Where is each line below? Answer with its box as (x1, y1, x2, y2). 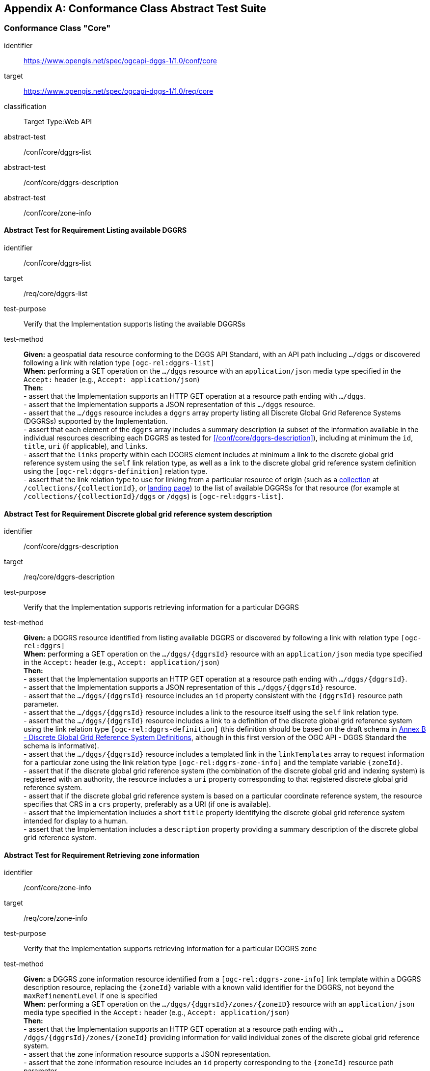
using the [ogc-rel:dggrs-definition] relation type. (24, 467, 208, 476)
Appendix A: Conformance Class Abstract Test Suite (4, 2, 267, 15)
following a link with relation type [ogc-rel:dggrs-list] (24, 358, 215, 367)
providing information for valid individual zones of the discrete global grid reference (149, 1033, 420, 1042)
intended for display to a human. (24, 817, 128, 825)
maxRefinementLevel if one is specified (24, 991, 158, 1000)
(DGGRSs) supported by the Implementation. (24, 417, 168, 426)
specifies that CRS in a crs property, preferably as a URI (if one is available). (24, 800, 271, 809)
